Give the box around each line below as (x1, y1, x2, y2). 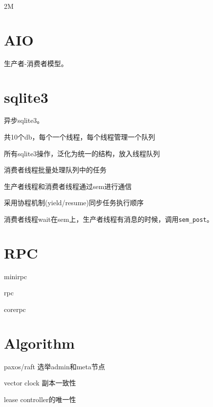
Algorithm (4, 333, 75, 353)
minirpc (4, 271, 27, 281)
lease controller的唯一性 (4, 394, 76, 404)
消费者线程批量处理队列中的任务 (4, 165, 106, 175)
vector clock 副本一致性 (4, 378, 76, 388)
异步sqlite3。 (4, 115, 44, 125)
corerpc (4, 304, 26, 314)
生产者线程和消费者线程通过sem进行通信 (4, 181, 132, 191)
